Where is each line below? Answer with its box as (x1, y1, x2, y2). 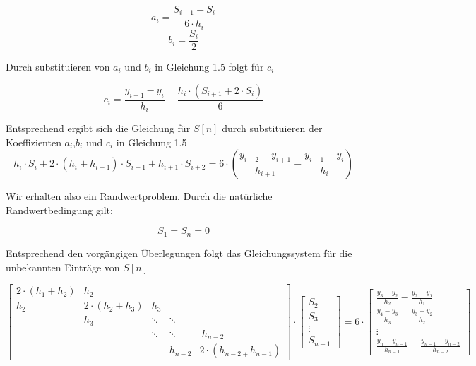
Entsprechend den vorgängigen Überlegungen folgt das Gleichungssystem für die (6, 245, 352, 260)
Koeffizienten (6, 134, 61, 149)
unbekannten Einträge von (6, 259, 120, 274)
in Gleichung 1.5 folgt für (155, 59, 264, 73)
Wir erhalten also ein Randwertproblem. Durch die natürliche (6, 189, 273, 203)
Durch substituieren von (6, 59, 110, 73)
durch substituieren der (222, 121, 323, 136)
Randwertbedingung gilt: (6, 202, 113, 217)
